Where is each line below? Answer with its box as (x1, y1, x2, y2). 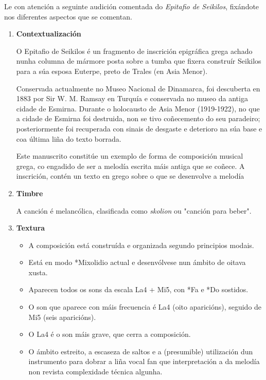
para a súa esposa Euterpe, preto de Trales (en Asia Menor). (16, 65, 208, 76)
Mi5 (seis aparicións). (28, 311, 96, 322)
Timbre (16, 187, 43, 198)
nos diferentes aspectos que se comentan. (4, 11, 132, 22)
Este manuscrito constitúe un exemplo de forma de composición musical (16, 150, 243, 161)
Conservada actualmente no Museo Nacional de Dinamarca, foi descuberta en (16, 83, 260, 93)
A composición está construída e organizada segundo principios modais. (28, 239, 254, 250)
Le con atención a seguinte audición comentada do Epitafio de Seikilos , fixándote (4, 1, 259, 11)
